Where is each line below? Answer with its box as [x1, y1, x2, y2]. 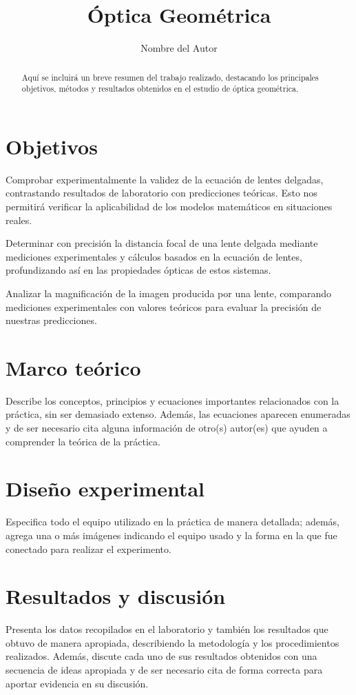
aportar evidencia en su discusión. [6, 676, 149, 690]
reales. [6, 212, 32, 227]
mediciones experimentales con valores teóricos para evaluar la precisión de [6, 299, 322, 314]
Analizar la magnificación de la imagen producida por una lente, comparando [6, 285, 332, 300]
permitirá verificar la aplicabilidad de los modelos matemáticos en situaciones [6, 199, 333, 213]
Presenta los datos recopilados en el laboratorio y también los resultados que [6, 622, 328, 636]
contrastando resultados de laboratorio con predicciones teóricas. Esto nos [6, 185, 317, 200]
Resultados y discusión [6, 582, 226, 610]
